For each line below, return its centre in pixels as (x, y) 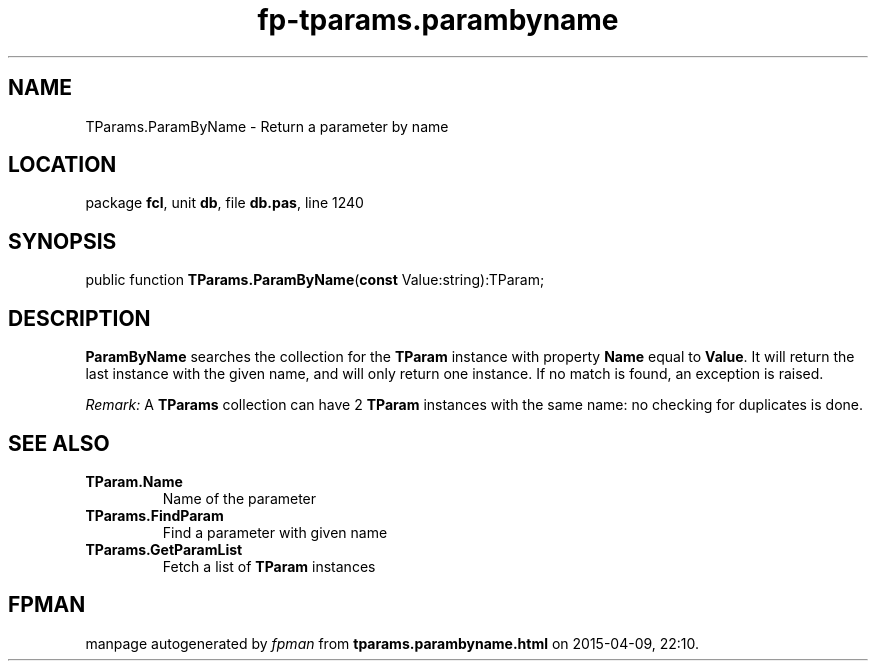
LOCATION (62, 165)
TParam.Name (134, 481)
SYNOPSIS (62, 241)
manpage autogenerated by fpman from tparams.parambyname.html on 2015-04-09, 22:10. (392, 643)
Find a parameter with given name (275, 532)
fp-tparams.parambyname (438, 20)
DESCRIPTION (79, 318)
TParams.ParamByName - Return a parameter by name (267, 126)
